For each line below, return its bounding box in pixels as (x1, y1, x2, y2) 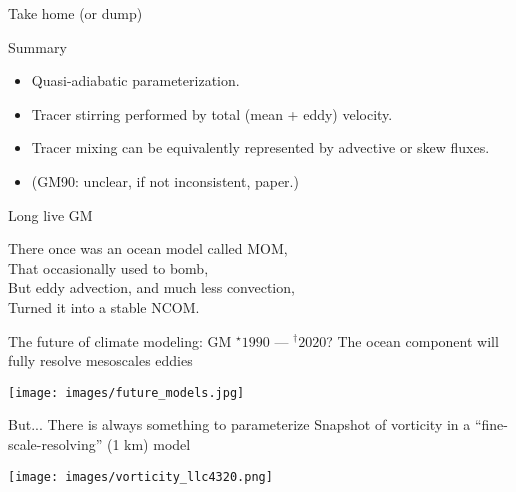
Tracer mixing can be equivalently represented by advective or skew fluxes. (31, 137, 490, 158)
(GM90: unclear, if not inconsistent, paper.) (31, 170, 299, 191)
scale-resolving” (8, 433, 103, 454)
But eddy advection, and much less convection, (8, 277, 295, 298)
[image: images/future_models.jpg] (8, 385, 245, 400)
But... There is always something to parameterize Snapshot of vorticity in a (8, 414, 471, 435)
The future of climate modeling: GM (8, 330, 232, 351)
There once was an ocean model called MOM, (8, 238, 288, 259)
